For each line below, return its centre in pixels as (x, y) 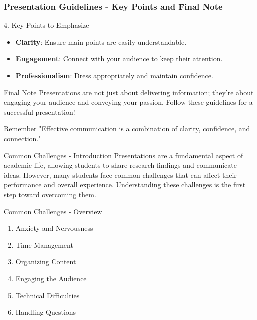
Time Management (44, 244)
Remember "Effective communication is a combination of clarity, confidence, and (127, 129)
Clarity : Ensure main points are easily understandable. (101, 42)
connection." (23, 138)
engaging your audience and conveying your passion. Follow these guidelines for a (128, 102)
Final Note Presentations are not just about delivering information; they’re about (129, 92)
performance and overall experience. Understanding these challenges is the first (125, 184)
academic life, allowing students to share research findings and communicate (120, 165)
